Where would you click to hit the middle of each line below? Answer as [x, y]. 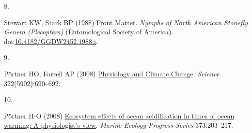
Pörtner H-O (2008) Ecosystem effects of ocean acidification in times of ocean [119, 115]
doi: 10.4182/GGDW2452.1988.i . [51, 41]
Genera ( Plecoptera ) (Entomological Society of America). [89, 32]
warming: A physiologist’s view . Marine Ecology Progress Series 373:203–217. [118, 125]
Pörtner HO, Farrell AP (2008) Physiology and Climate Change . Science [112, 73]
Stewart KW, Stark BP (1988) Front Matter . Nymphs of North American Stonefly [126, 22]
